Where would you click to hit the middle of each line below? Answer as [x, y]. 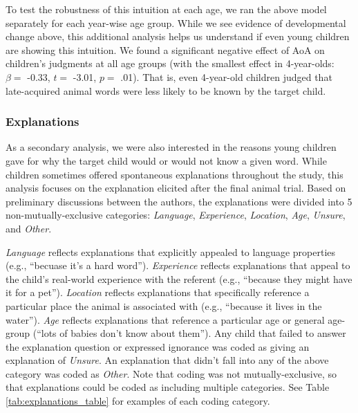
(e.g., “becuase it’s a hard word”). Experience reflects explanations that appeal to [178, 265]
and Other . [29, 228]
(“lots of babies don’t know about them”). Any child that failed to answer [189, 333]
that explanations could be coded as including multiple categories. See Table [168, 387]
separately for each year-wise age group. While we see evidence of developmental [176, 22]
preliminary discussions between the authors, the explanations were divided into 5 [179, 201]
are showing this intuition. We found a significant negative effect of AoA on [165, 49]
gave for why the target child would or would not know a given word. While [166, 160]
